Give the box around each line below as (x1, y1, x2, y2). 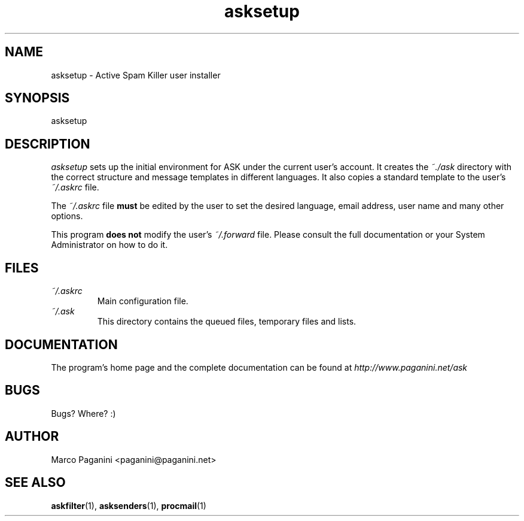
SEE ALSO (5, 475, 66, 490)
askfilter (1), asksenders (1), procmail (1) (51, 500, 206, 511)
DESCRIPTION (5, 136, 90, 152)
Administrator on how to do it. (51, 240, 168, 250)
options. (51, 211, 83, 222)
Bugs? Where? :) (51, 408, 116, 419)
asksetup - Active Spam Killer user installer (51, 69, 221, 80)
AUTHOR (5, 429, 59, 444)
